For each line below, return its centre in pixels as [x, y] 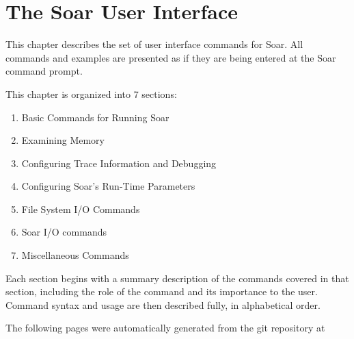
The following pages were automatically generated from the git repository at [165, 328]
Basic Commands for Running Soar [95, 117]
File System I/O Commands [81, 209]
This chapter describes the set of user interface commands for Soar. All [154, 44]
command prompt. [44, 71]
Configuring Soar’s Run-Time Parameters [108, 186]
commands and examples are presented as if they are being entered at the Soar [171, 57]
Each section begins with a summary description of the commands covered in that [177, 278]
